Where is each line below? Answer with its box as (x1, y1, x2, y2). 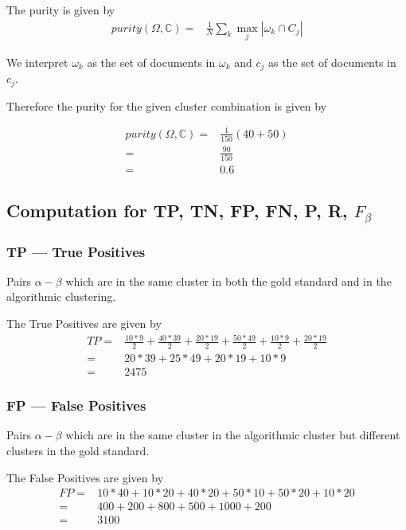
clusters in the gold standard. (6, 442, 150, 458)
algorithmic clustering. (6, 288, 116, 305)
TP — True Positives (6, 241, 146, 261)
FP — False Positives (6, 396, 146, 415)
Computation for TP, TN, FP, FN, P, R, (6, 198, 348, 223)
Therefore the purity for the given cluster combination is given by (6, 97, 327, 114)
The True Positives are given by (6, 315, 162, 332)
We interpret (6, 53, 68, 70)
